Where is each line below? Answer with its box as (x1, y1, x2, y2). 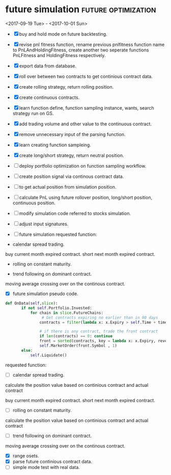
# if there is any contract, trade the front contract (39, 329, 158, 334)
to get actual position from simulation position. (19, 183, 117, 190)
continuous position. (12, 200, 56, 206)
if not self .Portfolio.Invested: (21, 305, 93, 310)
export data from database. (19, 63, 77, 69)
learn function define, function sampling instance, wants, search (19, 104, 154, 111)
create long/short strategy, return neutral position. (19, 152, 124, 159)
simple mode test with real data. (12, 464, 80, 470)
